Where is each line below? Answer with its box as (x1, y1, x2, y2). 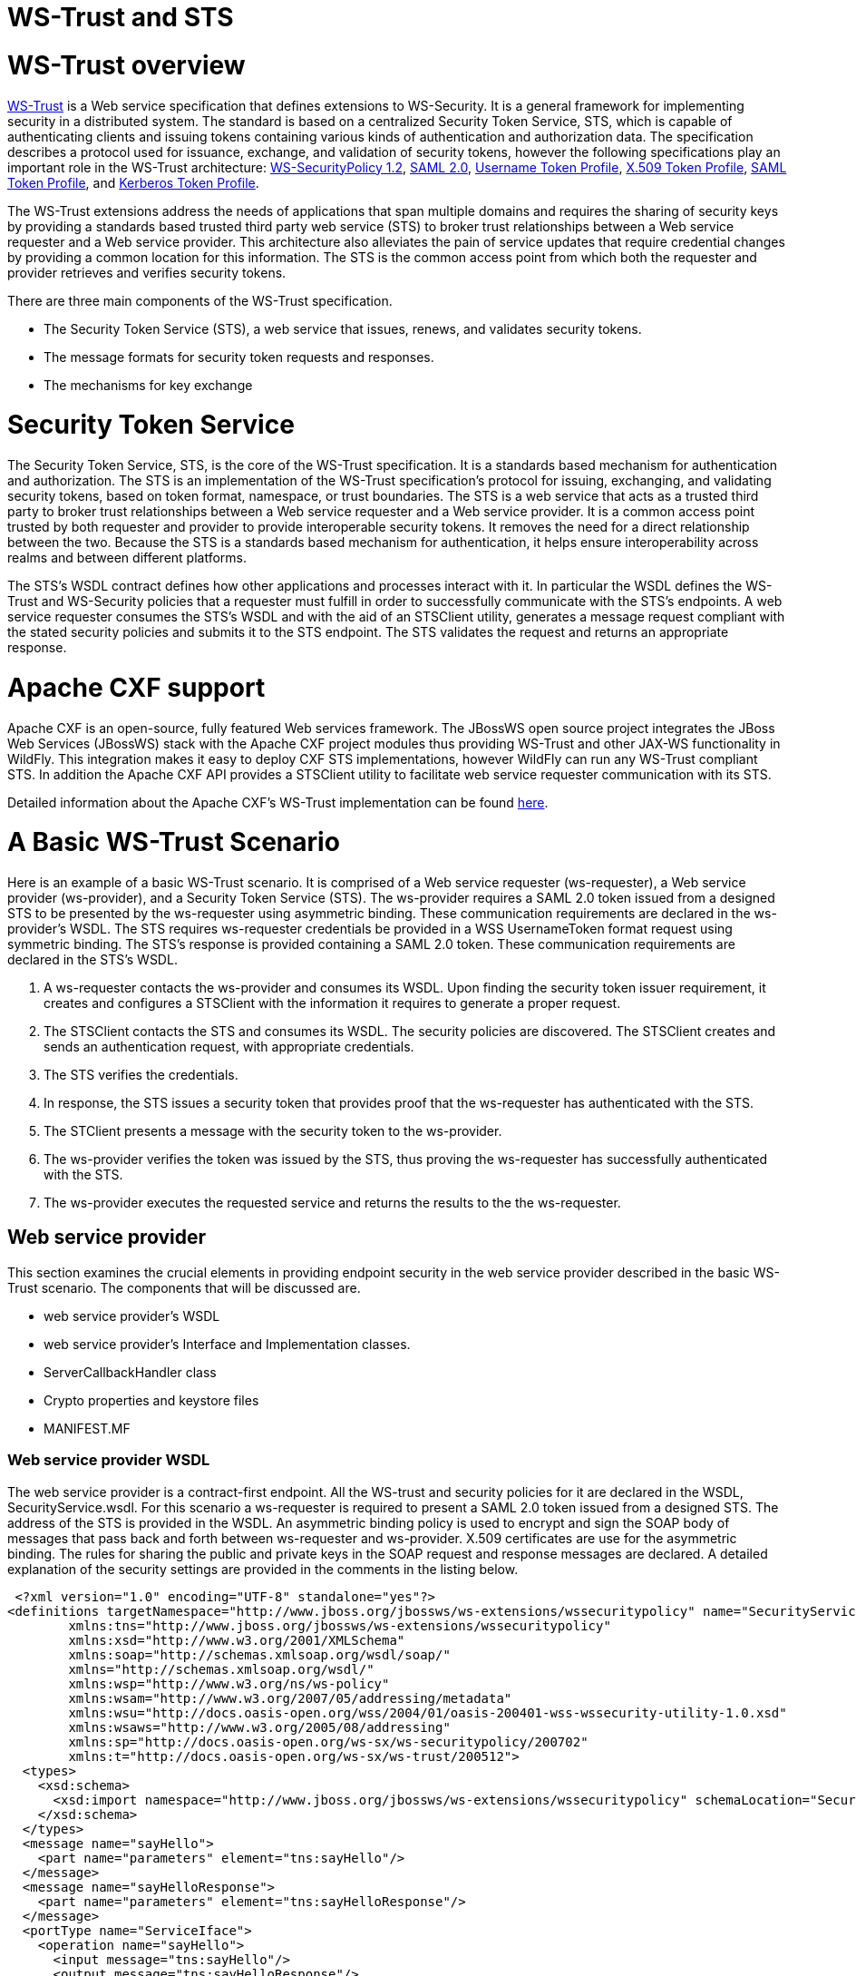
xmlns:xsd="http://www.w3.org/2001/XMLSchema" (68, 1632, 405, 1648)
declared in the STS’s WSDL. (7, 952, 178, 967)
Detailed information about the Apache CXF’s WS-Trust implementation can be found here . (7, 794, 549, 810)
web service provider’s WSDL (44, 1307, 220, 1324)
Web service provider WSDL (7, 1451, 210, 1470)
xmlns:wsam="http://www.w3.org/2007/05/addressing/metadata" (68, 1690, 512, 1706)
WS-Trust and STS (7, 2, 234, 33)
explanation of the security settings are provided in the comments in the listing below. (7, 1560, 519, 1577)
